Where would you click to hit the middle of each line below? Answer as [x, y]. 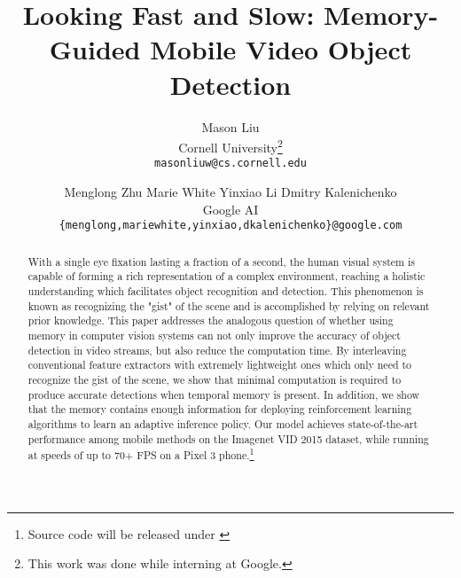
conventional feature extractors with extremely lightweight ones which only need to [220, 365]
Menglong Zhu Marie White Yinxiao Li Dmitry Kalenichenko [230, 191]
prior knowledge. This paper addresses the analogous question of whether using [211, 320]
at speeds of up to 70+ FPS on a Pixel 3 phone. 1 [141, 454]
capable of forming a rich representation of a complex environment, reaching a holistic [227, 276]
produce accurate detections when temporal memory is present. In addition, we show [224, 394]
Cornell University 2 [230, 146]
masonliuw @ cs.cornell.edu [230, 164]
